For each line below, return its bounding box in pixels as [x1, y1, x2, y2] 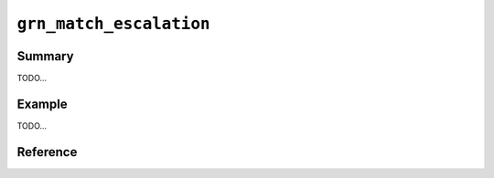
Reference [16, 144, 78, 160]
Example [16, 96, 68, 111]
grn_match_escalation [16, 14, 210, 34]
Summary [16, 48, 74, 64]
